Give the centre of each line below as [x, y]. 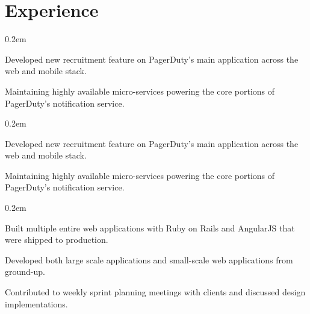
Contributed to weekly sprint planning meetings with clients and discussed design [155, 292]
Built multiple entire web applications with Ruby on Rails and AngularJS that [150, 228]
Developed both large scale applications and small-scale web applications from [149, 259]
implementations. [36, 303]
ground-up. [25, 272]
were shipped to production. [57, 240]
